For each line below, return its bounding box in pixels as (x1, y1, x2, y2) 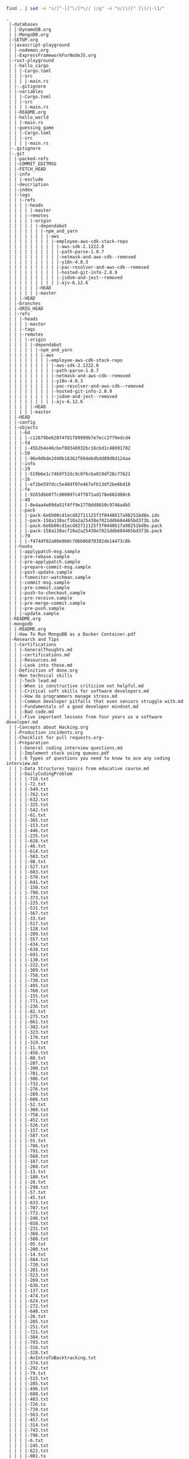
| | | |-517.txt (8, 920, 49, 927)
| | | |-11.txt (8, 1044, 46, 1051)
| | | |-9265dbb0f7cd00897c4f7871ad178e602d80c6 (8, 491, 131, 497)
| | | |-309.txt (8, 967, 49, 973)
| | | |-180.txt (8, 1174, 49, 1180)
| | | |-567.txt (8, 910, 49, 916)
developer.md (6, 719, 38, 725)
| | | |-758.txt (8, 1112, 49, 1118)
